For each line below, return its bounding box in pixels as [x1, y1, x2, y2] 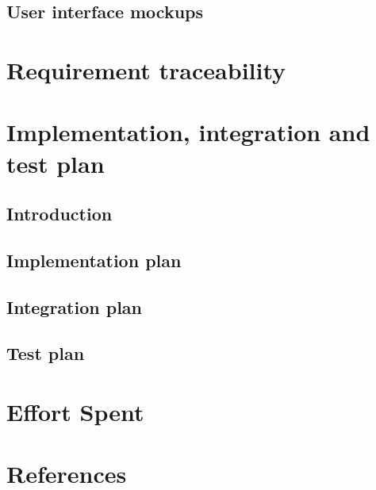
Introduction [6, 201, 113, 226]
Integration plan [6, 294, 143, 319]
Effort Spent [6, 396, 144, 428]
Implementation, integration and [6, 116, 370, 148]
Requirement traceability [6, 53, 286, 86]
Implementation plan [6, 247, 182, 272]
